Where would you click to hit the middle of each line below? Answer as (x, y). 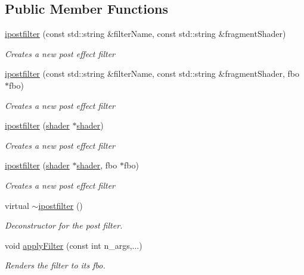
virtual (17, 205)
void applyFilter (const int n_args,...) (74, 245)
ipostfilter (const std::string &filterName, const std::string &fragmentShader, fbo (152, 74)
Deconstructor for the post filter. (64, 225)
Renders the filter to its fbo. (55, 265)
